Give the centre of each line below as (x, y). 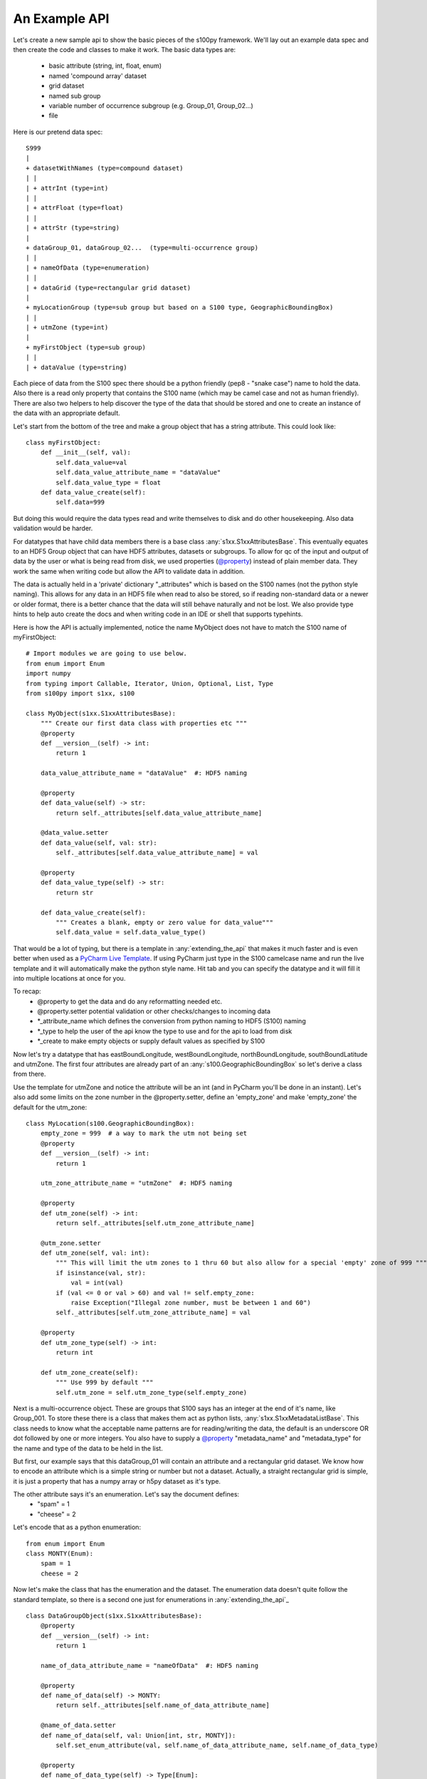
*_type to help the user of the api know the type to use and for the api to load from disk (165, 1031)
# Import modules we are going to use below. (107, 654)
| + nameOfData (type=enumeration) (88, 268)
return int (75, 1352)
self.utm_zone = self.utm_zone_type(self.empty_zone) (152, 1392)
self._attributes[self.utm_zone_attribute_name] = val (153, 1313)
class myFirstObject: (63, 442)
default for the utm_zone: (50, 1107)
